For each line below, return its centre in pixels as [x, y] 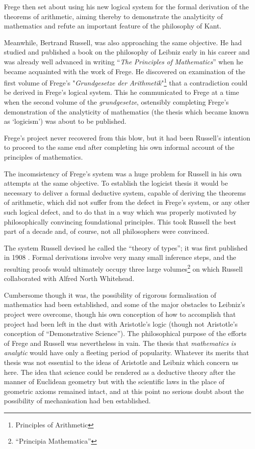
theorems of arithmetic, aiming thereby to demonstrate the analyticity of [114, 16]
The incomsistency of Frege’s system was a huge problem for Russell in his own [123, 173]
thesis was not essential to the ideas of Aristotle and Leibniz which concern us [121, 362]
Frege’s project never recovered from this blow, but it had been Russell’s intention [127, 137]
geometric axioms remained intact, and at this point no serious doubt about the [124, 391]
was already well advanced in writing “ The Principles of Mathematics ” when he [124, 61]
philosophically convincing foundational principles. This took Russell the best [120, 221]
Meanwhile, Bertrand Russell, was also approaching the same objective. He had [123, 42]
